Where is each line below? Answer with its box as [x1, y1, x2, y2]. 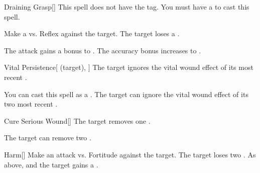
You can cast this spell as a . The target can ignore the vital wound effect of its [4, 89, 248, 99]
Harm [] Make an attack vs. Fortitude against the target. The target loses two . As [4, 149, 256, 159]
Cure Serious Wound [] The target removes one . [4, 115, 151, 126]
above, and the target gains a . [4, 159, 98, 169]
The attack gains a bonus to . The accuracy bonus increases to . [4, 45, 201, 55]
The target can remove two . [4, 132, 91, 143]
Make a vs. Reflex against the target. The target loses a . [4, 28, 180, 39]
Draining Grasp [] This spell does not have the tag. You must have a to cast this [4, 2, 249, 12]
